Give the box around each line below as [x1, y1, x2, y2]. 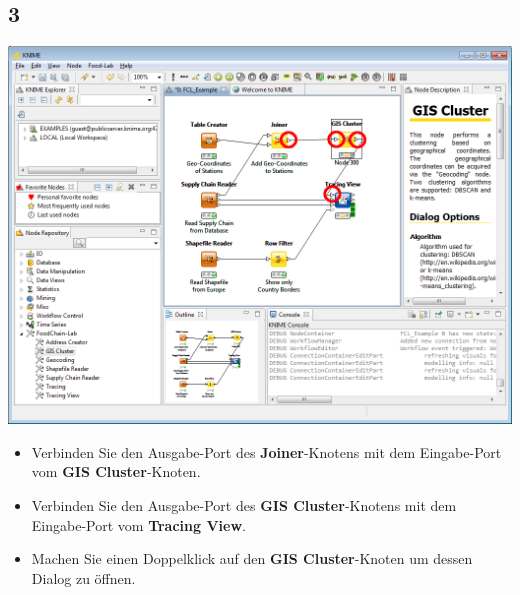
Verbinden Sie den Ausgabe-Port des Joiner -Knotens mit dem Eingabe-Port [31, 441, 502, 462]
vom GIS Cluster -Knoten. [31, 461, 201, 482]
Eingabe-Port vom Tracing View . [31, 514, 246, 535]
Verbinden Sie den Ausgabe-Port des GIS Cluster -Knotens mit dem [31, 494, 457, 515]
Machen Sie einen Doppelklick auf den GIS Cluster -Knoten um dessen [31, 548, 473, 569]
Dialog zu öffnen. [31, 567, 136, 588]
